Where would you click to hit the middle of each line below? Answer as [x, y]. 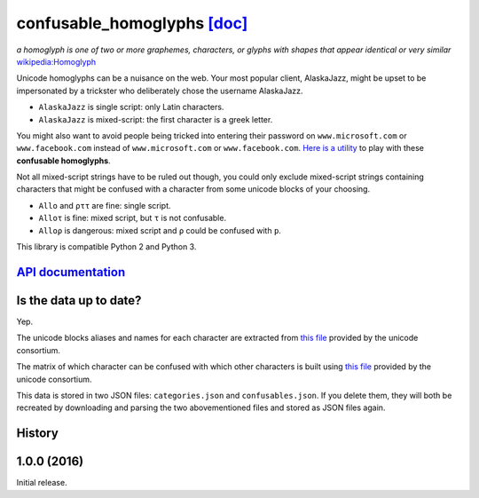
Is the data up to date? [79, 300]
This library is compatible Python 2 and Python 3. [106, 247]
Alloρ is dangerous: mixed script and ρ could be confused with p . [160, 230]
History [38, 434]
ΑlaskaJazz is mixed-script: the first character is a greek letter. [156, 119]
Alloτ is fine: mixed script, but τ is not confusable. [132, 218]
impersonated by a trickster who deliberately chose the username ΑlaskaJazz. [160, 91]
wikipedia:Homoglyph [56, 61]
